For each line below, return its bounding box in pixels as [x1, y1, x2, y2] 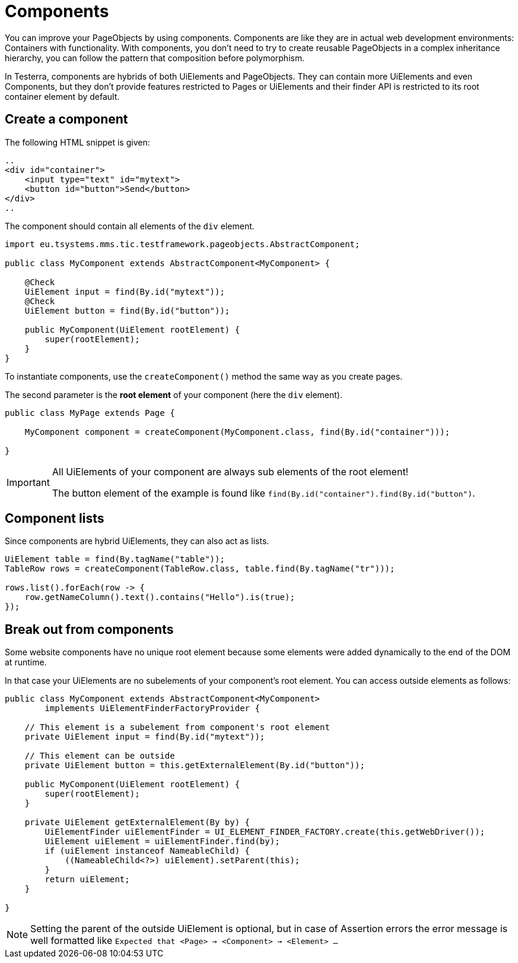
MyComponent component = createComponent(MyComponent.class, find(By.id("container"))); [24, 427, 450, 437]
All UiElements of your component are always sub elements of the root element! [52, 465, 409, 478]
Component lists [5, 511, 104, 526]
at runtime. [5, 657, 47, 668]
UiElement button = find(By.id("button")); [24, 305, 230, 315]
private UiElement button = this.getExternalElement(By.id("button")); [24, 760, 365, 771]
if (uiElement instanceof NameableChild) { [45, 846, 250, 856]
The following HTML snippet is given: [5, 137, 150, 147]
